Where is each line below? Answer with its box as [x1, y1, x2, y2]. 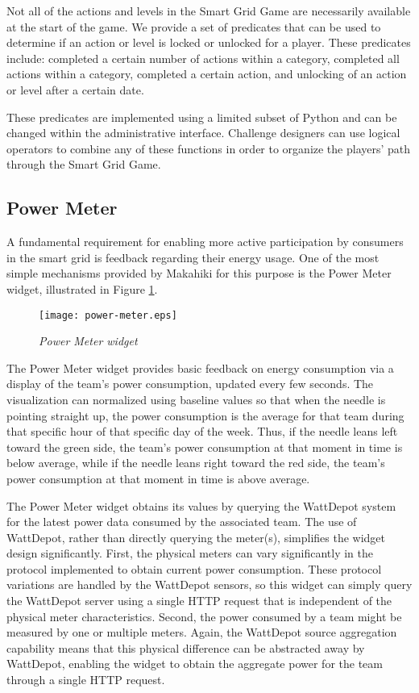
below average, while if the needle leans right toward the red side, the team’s [6, 454, 385, 471]
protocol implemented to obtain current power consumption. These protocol [6, 560, 382, 577]
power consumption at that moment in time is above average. [6, 470, 310, 486]
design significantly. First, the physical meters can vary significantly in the [6, 545, 374, 561]
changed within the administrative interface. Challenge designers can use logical [6, 124, 400, 141]
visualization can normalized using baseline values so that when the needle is [6, 390, 386, 407]
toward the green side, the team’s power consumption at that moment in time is [6, 438, 403, 455]
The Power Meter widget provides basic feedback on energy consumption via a [6, 359, 394, 376]
